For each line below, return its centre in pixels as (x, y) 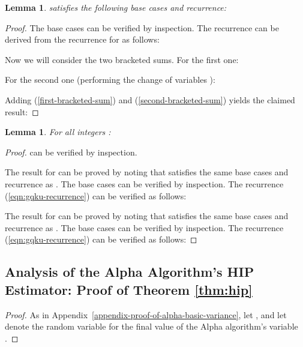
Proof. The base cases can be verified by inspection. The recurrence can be (142, 27)
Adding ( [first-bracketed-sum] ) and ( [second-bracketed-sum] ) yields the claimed (150, 99)
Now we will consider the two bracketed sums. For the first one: (122, 59)
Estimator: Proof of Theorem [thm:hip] (129, 289)
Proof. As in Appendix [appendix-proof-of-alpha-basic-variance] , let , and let (146, 314)
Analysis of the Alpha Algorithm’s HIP (130, 272)
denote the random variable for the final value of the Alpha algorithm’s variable (151, 326)
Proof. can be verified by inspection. (71, 152)
